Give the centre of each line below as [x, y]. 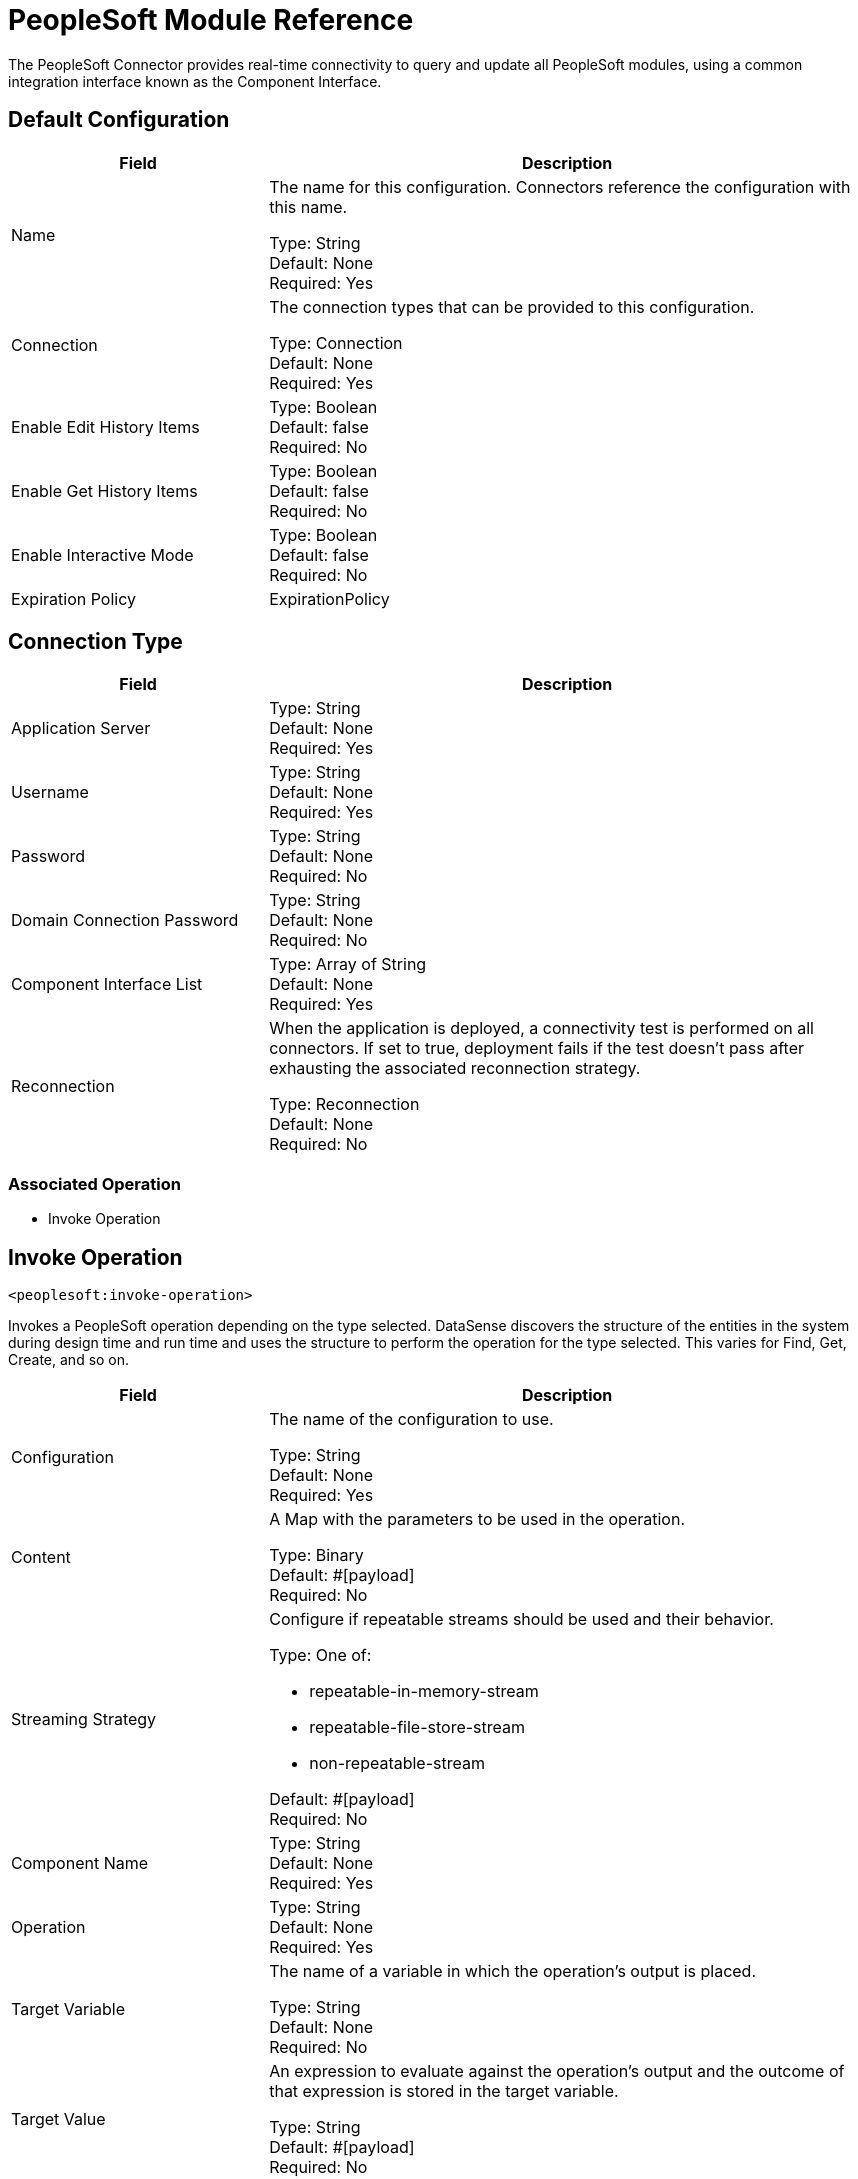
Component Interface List [107, 984]
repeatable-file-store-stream [417, 1727]
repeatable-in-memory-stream [424, 1691]
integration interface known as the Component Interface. [195, 81]
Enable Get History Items [104, 490]
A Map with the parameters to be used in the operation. [477, 1519]
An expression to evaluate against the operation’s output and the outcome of [557, 2071]
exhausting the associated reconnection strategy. [455, 1068]
